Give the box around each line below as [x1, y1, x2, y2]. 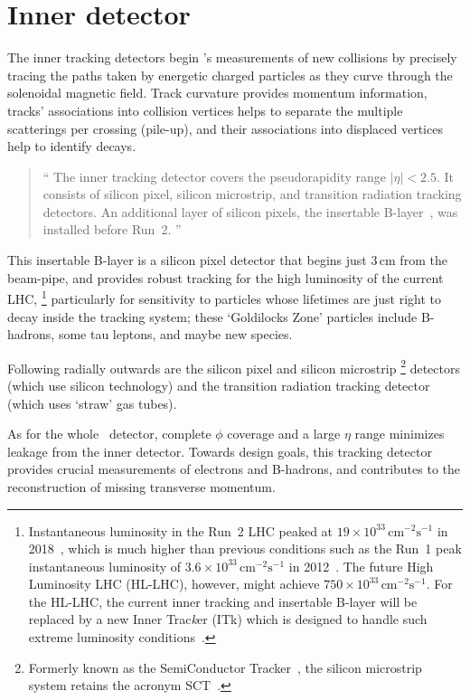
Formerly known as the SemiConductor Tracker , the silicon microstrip [28, 657, 422, 676]
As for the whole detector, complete [7, 424, 211, 443]
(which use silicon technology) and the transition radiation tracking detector [7, 375, 430, 394]
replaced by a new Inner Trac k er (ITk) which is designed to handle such [28, 610, 428, 629]
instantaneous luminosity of [28, 556, 182, 575]
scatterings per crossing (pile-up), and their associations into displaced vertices [7, 118, 443, 137]
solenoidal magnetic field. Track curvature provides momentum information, [7, 83, 428, 102]
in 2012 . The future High [288, 556, 434, 575]
